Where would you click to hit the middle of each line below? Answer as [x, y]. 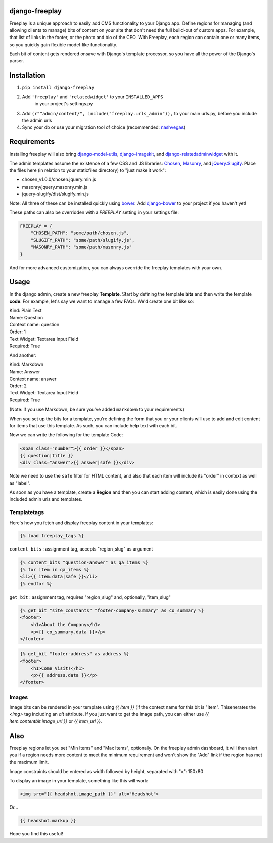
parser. [17, 61]
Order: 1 [18, 332]
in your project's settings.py [64, 104]
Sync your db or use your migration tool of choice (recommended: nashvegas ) [104, 127]
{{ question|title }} [47, 455]
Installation [27, 75]
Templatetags [27, 512]
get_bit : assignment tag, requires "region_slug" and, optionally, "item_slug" [90, 597]
